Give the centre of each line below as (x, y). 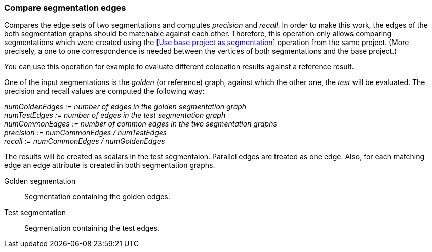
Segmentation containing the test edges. (92, 228)
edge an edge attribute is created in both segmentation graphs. (110, 165)
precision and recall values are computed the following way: (104, 91)
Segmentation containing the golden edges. (97, 197)
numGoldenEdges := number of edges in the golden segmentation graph (125, 107)
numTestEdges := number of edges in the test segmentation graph (115, 115)
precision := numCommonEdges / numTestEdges (86, 133)
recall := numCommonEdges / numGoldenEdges (85, 141)
